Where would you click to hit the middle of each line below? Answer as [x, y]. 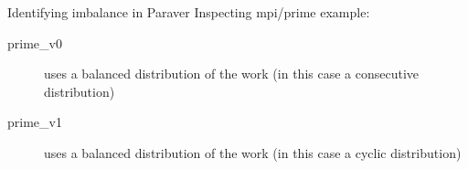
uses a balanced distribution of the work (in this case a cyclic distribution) [253, 152]
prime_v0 [35, 42]
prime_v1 [35, 122]
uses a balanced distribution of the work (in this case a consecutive [232, 74]
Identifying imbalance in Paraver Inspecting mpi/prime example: [189, 12]
